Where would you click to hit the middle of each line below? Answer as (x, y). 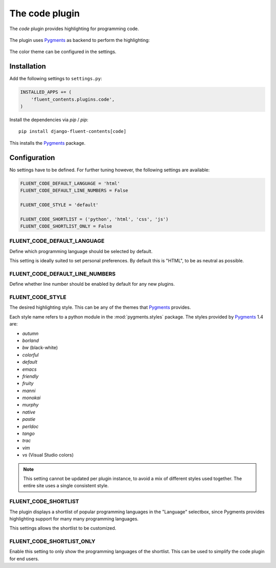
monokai (31, 398)
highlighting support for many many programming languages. (74, 518)
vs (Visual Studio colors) (48, 455)
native (29, 412)
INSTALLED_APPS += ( (46, 92)
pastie (29, 419)
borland (31, 340)
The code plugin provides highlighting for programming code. (74, 29)
